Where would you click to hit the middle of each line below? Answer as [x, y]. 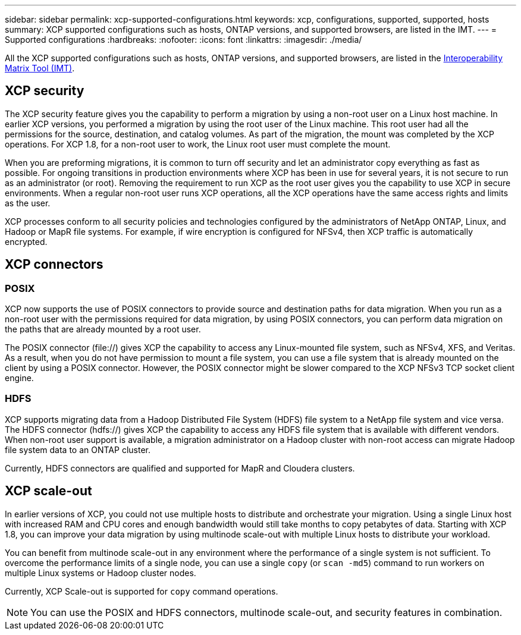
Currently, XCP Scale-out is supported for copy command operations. [142, 591]
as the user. [28, 203]
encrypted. [26, 241]
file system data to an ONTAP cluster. [78, 449]
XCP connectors [54, 265]
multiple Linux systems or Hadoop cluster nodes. [101, 573]
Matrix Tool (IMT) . [40, 68]
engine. [19, 378]
